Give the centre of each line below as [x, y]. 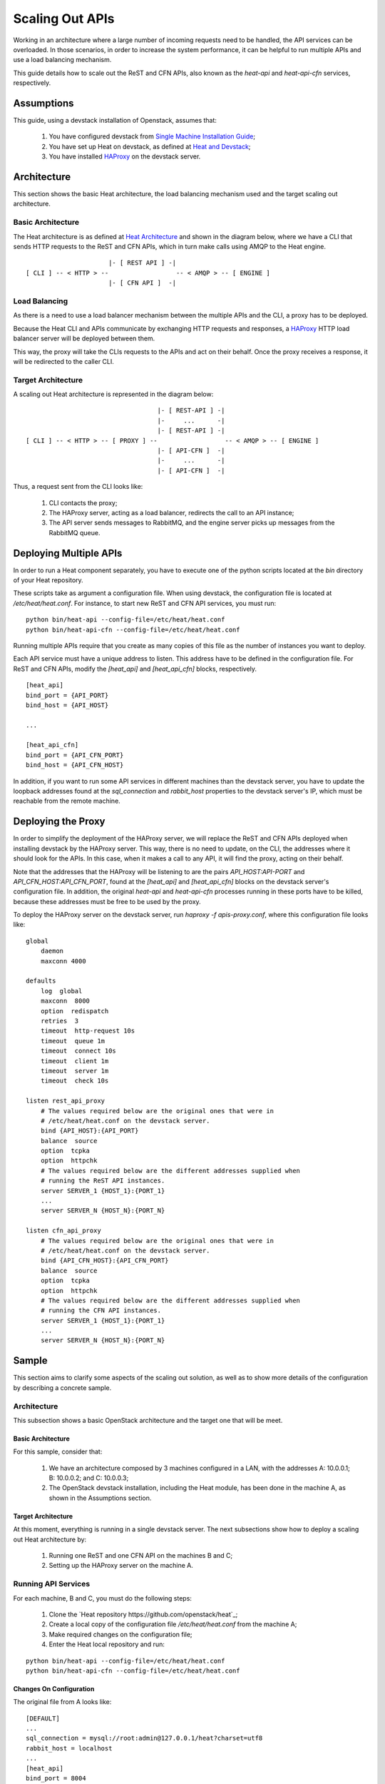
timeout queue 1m [73, 1041]
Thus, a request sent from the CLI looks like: [78, 487]
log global [61, 991]
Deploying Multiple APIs [68, 553]
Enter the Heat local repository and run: [107, 1644]
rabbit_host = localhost [69, 1748]
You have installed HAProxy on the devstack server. [125, 156]
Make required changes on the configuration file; [120, 1634]
